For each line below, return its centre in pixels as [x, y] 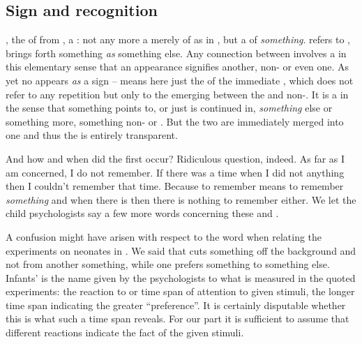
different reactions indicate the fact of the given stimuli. [125, 332]
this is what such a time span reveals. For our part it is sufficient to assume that [178, 319]
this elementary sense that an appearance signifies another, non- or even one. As [178, 67]
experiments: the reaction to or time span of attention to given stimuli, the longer [180, 291]
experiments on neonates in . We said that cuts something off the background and [181, 250]
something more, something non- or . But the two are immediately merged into [175, 121]
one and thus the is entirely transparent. [92, 135]
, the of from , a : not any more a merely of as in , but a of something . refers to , [178, 39]
